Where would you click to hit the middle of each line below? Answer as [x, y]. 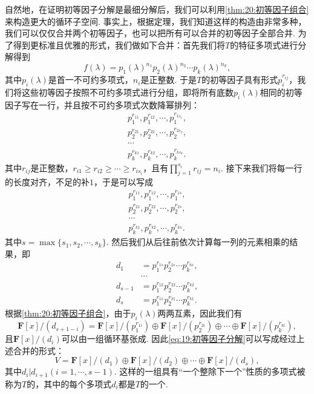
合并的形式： [38, 350]
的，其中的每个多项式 [69, 383]
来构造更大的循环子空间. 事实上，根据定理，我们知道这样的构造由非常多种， [156, 21]
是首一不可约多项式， [90, 80]
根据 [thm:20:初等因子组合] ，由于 [68, 313]
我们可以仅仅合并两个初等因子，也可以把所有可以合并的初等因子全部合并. [150, 33]
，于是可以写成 [123, 182]
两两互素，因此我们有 [200, 313]
